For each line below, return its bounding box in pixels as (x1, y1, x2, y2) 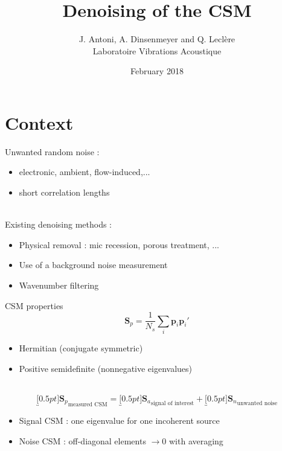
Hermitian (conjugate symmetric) (19, 341, 143, 354)
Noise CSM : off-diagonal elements (19, 434, 146, 447)
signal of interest (151, 400, 194, 407)
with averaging (168, 434, 223, 447)
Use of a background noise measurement (19, 258, 168, 271)
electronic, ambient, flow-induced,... (19, 165, 150, 178)
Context (5, 110, 74, 135)
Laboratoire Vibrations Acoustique (92, 44, 222, 57)
